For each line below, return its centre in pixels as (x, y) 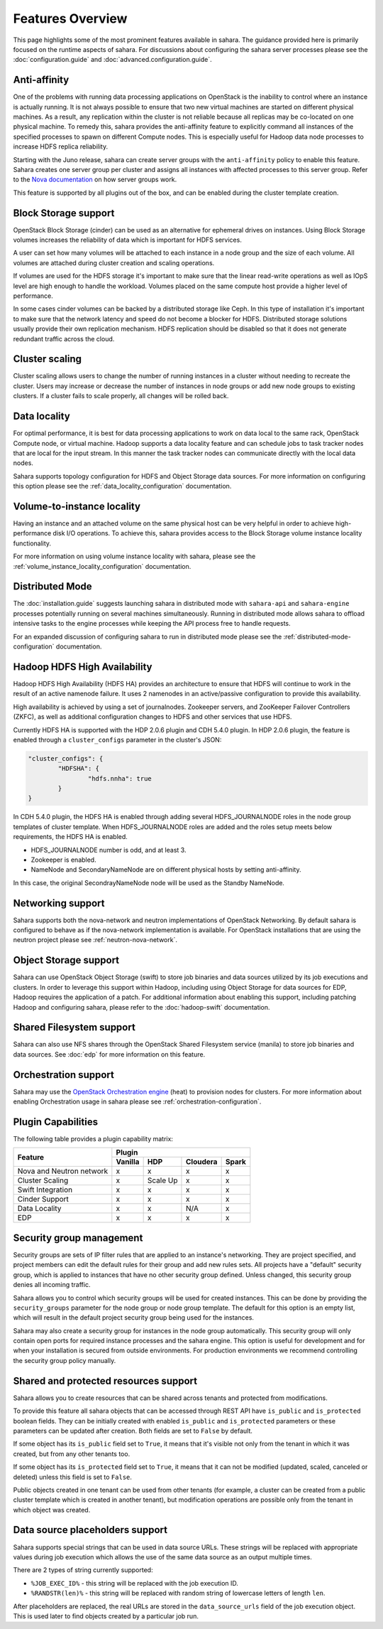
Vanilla (128, 1162)
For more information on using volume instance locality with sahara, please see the (134, 556)
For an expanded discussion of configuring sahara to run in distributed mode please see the (148, 636)
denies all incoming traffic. (52, 1285)
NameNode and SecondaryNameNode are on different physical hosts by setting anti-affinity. (166, 870)
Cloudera (201, 1162)
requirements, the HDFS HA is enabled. (70, 837)
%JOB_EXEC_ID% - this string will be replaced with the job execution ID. (135, 1583)
